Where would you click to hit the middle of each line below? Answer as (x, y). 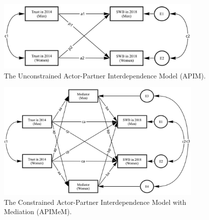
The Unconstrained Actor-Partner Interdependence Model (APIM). (105, 75)
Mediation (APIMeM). (38, 211)
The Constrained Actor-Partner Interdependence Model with (95, 202)
